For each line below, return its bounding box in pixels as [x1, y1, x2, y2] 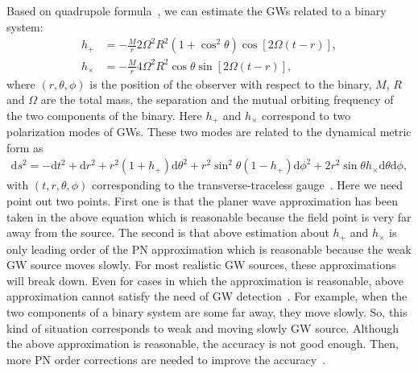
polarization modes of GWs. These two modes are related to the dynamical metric [6, 123, 412, 140]
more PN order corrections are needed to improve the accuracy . [6, 350, 326, 367]
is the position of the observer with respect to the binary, [89, 75, 372, 92]
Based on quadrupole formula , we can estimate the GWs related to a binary [6, 2, 387, 19]
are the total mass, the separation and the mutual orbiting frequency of [40, 91, 394, 108]
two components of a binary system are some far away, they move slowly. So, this [6, 304, 408, 321]
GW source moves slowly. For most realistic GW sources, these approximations [6, 256, 396, 273]
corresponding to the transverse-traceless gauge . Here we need [92, 176, 404, 193]
